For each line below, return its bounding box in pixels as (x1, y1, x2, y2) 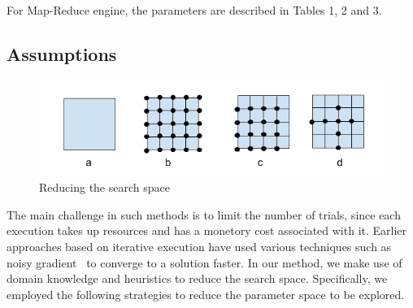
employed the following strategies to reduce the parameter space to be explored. (7, 285, 405, 302)
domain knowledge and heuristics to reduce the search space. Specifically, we (7, 270, 388, 287)
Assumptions (7, 41, 117, 66)
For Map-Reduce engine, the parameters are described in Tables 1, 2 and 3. (7, 2, 382, 18)
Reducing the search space (39, 179, 170, 196)
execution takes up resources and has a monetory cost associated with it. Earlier (7, 222, 407, 239)
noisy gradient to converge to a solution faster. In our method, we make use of (7, 254, 402, 271)
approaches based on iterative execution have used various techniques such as (7, 238, 392, 255)
